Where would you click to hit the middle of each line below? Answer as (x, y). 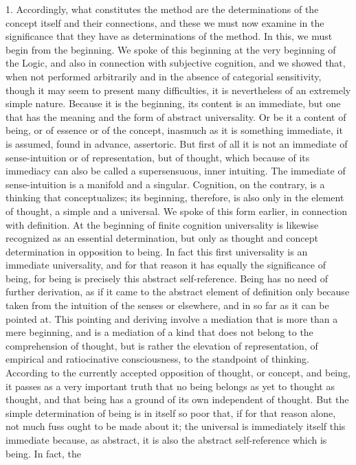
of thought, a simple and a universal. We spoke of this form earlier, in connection (177, 211)
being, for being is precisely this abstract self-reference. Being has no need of (167, 278)
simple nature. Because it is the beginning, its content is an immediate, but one (173, 103)
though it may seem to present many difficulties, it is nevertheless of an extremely (178, 90)
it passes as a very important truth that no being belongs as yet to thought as (170, 386)
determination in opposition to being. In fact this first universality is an (157, 251)
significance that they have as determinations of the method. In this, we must (169, 36)
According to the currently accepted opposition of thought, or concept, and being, (178, 373)
